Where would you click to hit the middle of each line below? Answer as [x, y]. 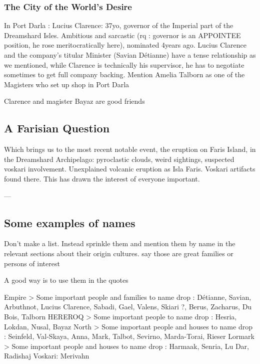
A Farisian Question [57, 128]
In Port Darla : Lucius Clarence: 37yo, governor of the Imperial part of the [119, 25]
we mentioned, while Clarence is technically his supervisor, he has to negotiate [124, 64]
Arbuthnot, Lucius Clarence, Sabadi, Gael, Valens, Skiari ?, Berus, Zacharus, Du [128, 307]
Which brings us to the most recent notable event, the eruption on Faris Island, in [130, 149]
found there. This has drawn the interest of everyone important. [102, 178]
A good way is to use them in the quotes [66, 280]
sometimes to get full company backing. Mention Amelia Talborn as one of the [124, 74]
